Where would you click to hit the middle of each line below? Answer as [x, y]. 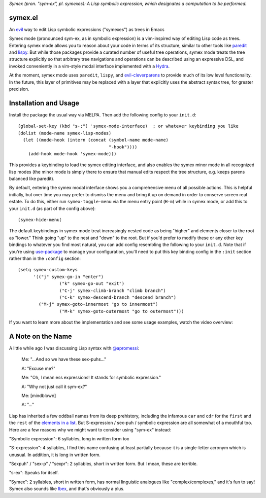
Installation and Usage [44, 103]
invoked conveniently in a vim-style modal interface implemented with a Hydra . [89, 66]
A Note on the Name [41, 336]
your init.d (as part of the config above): [52, 208]
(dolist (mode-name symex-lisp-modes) [65, 133]
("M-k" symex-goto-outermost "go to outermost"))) [122, 311]
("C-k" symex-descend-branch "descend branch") [118, 297]
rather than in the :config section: [45, 258]
